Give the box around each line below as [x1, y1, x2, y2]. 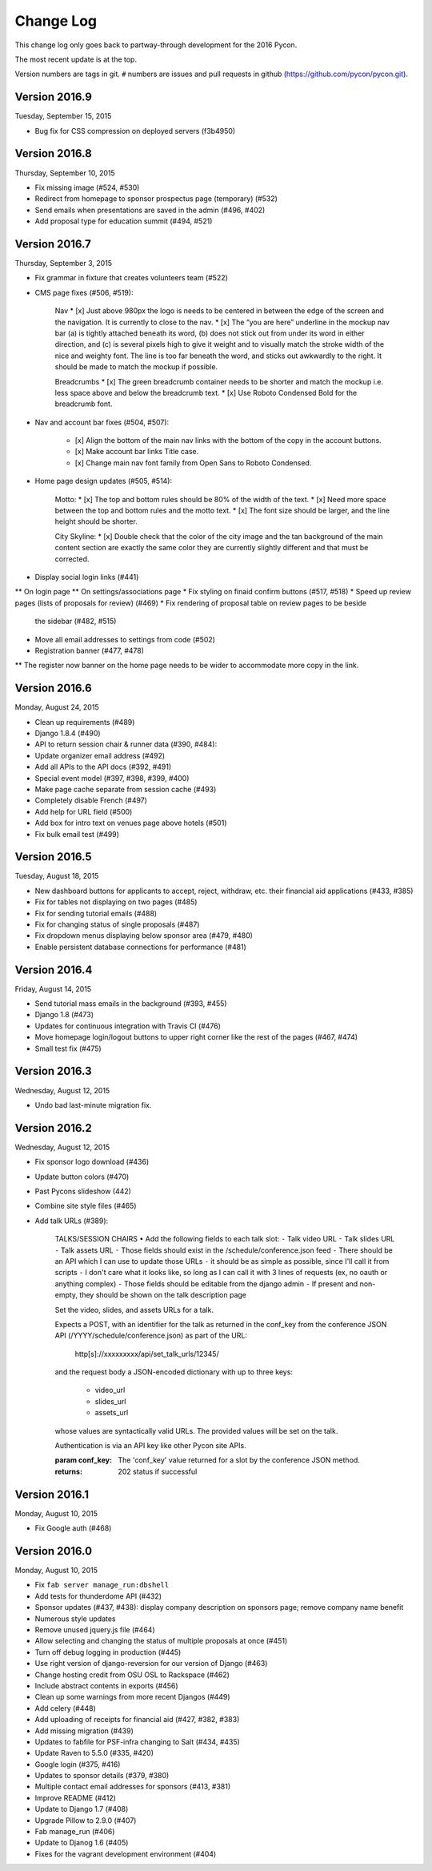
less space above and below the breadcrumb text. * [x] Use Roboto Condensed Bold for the [54, 388, 358, 397]
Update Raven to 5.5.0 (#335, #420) [34, 1748, 154, 1758]
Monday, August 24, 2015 [14, 702, 99, 712]
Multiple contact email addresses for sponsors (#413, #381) [34, 1782, 231, 1792]
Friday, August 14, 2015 [14, 984, 92, 993]
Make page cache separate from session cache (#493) [34, 784, 217, 794]
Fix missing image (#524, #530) [34, 183, 140, 192]
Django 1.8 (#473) [34, 1010, 94, 1020]
